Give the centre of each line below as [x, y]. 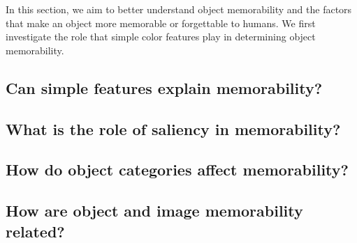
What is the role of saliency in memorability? [173, 128]
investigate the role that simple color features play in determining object [161, 37]
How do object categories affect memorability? [177, 170]
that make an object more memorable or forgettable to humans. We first [161, 23]
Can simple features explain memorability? [164, 87]
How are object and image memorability [154, 211]
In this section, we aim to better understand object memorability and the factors [179, 9]
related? [35, 231]
